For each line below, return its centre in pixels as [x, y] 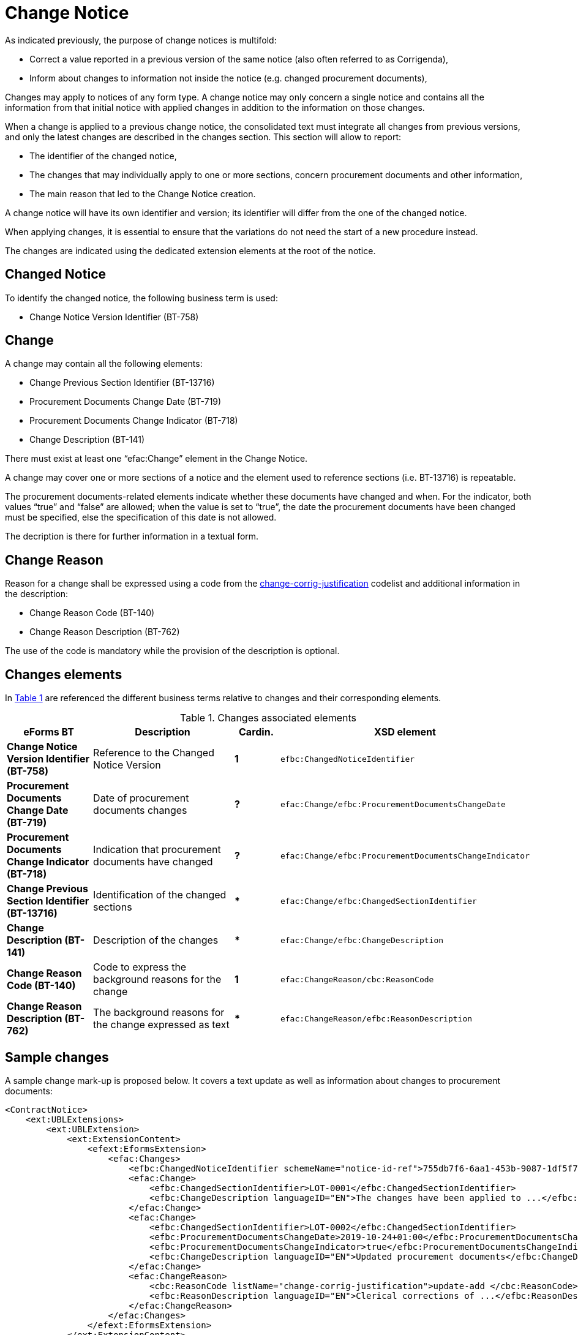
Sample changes [57, 1057]
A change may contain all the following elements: [104, 364]
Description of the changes [156, 940]
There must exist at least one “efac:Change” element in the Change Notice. [156, 459]
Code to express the [140, 967]
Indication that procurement [157, 850]
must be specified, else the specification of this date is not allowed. [141, 517]
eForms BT [49, 732]
